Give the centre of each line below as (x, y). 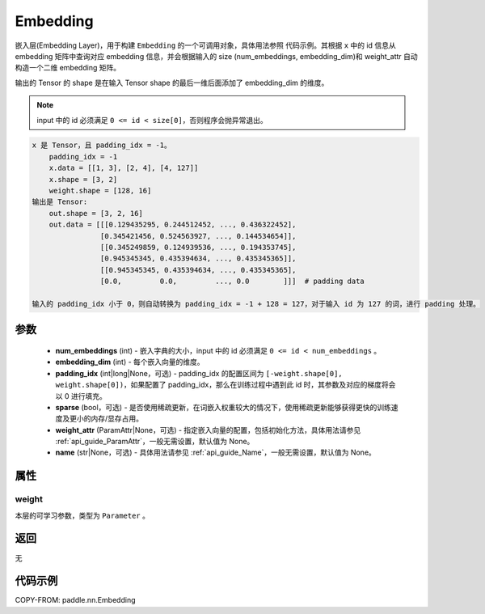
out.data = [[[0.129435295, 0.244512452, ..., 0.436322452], (173, 225)
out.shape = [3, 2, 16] (96, 213)
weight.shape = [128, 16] (100, 191)
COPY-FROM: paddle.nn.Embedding (75, 600)
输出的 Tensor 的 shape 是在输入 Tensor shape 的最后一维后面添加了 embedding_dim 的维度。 (172, 83)
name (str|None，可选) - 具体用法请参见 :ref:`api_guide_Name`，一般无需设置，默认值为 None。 (215, 452)
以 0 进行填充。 (81, 396)
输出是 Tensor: (60, 202)
